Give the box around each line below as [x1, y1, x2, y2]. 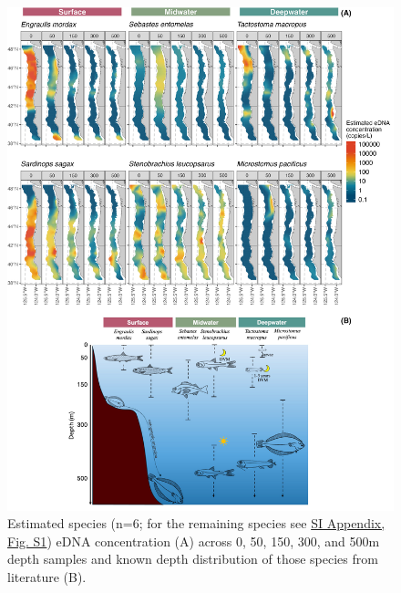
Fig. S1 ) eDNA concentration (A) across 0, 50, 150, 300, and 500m [7, 531, 380, 550]
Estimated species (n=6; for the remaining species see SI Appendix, [7, 514, 386, 533]
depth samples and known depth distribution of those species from [7, 549, 378, 568]
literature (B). [7, 567, 87, 587]
